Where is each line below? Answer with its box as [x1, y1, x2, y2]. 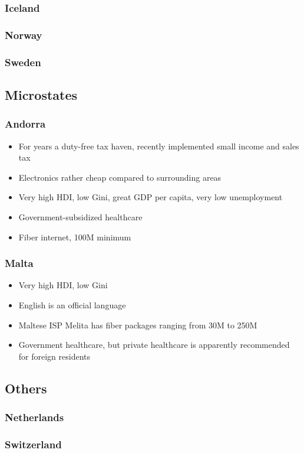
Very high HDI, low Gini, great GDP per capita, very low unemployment [18, 191, 283, 203]
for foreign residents [18, 350, 91, 362]
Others [5, 379, 47, 397]
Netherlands [5, 409, 64, 424]
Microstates [5, 85, 78, 103]
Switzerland [5, 436, 62, 451]
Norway [5, 27, 42, 42]
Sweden [5, 54, 41, 69]
